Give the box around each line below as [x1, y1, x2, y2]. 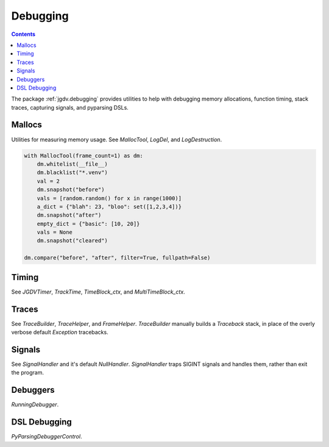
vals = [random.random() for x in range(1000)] [37, 195, 182, 202]
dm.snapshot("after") [37, 212, 102, 219]
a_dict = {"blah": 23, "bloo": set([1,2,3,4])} [37, 203, 182, 210]
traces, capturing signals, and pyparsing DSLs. [11, 104, 129, 111]
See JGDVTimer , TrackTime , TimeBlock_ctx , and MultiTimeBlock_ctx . [11, 288, 185, 295]
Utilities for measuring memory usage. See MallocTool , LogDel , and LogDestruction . [11, 136, 222, 143]
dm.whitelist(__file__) [37, 160, 108, 167]
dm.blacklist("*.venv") [37, 169, 108, 176]
